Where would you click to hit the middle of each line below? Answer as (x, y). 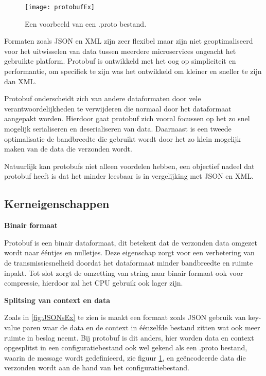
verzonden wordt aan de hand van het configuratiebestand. (97, 368)
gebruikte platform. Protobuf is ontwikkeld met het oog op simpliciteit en (120, 61)
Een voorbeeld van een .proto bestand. (86, 23)
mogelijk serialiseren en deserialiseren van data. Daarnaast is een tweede (118, 128)
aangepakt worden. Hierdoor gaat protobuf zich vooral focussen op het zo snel (127, 118)
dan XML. (21, 81)
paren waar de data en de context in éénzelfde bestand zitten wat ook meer (141, 327)
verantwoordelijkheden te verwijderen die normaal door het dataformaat (118, 108)
